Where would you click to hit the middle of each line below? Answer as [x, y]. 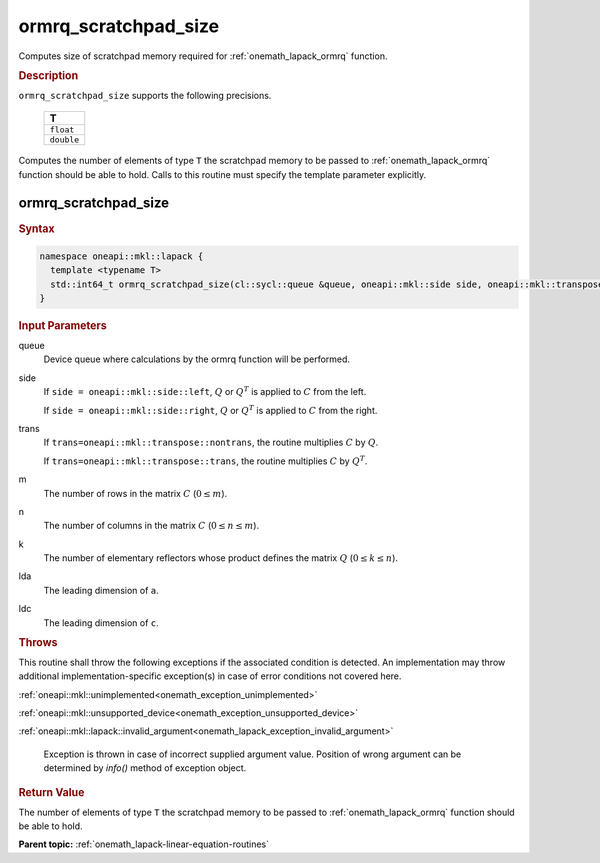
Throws [38, 643]
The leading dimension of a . [101, 590]
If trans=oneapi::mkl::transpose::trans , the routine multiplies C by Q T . [205, 460]
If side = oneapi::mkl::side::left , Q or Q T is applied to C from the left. [205, 391]
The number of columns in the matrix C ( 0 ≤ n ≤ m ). [151, 526]
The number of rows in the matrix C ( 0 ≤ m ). [135, 493]
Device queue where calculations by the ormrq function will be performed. [196, 359]
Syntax [36, 228]
